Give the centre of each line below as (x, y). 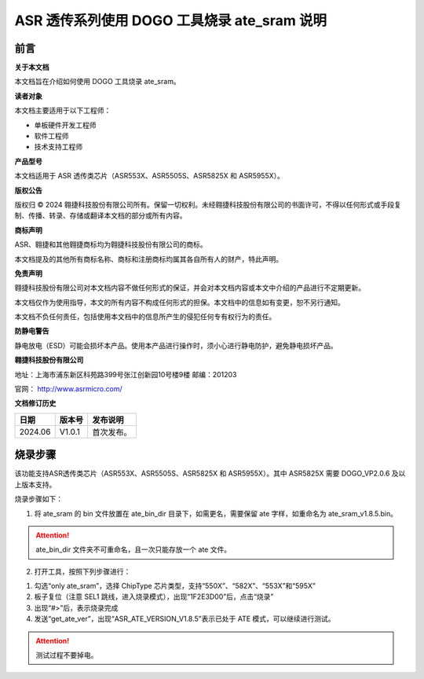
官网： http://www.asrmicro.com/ (69, 389)
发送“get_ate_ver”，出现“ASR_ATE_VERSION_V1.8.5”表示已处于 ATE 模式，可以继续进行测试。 (185, 619)
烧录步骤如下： (38, 499)
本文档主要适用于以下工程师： (63, 111)
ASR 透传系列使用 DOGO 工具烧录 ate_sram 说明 (171, 20)
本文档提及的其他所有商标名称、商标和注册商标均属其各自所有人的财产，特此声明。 (148, 259)
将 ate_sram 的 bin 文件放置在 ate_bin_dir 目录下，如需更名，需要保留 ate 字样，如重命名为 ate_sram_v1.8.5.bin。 (216, 513)
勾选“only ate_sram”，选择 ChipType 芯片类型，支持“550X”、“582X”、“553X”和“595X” (175, 586)
